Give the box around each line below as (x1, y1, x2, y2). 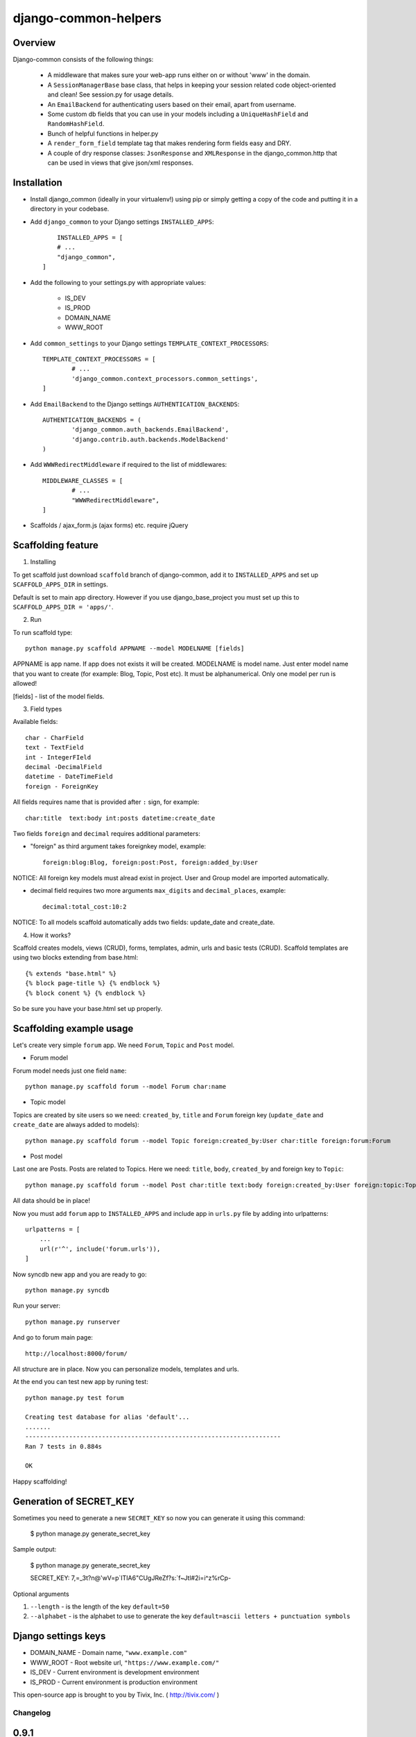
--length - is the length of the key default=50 (30, 1602, 170, 1611)
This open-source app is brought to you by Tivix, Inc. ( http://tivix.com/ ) (12, 1690, 220, 1699)
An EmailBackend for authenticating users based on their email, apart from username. (47, 100, 296, 108)
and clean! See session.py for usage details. (47, 90, 174, 99)
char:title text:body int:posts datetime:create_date (25, 814, 216, 822)
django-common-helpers (12, 10, 162, 26)
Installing (30, 558, 56, 566)
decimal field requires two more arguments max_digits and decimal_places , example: (30, 887, 286, 895)
